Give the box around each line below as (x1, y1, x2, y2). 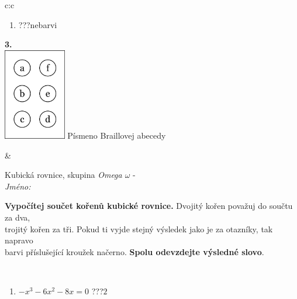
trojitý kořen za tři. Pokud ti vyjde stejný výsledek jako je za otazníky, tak (5, 222, 273, 235)
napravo (5, 234, 33, 246)
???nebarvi (18, 18, 57, 30)
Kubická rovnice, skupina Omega (5, 169, 122, 181)
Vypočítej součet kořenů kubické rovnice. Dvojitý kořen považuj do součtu (5, 200, 293, 212)
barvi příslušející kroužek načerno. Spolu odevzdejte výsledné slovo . (5, 245, 264, 257)
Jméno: (5, 180, 31, 192)
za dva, (5, 211, 30, 223)
